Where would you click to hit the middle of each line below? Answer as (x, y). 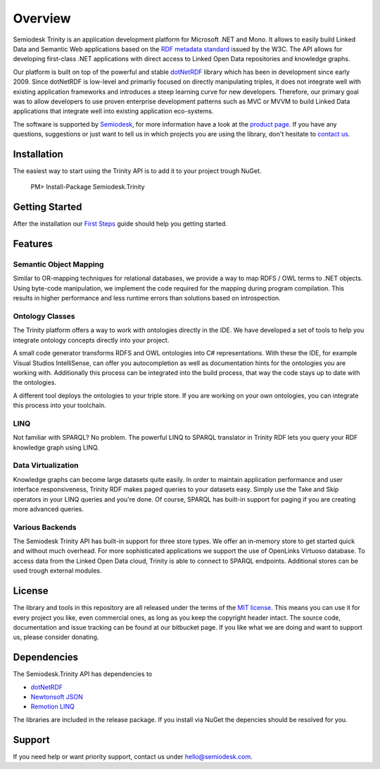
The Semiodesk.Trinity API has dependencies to (83, 674)
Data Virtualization (46, 466)
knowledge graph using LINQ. (56, 447)
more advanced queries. (49, 509)
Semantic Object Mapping (58, 265)
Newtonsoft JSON (57, 697)
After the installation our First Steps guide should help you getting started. (120, 224)
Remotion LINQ (53, 706)
